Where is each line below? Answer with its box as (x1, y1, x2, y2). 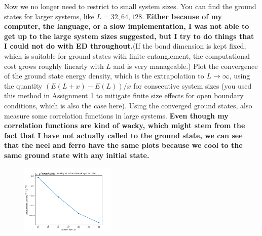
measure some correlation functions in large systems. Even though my (4, 110, 229, 121)
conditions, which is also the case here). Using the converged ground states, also (4, 100, 252, 110)
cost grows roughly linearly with (4, 60, 104, 71)
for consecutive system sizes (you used (133, 80, 252, 91)
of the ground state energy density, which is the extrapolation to (4, 70, 204, 81)
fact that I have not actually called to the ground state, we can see (4, 130, 243, 140)
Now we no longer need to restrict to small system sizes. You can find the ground (4, 1, 256, 11)
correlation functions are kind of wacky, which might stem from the (4, 120, 245, 131)
